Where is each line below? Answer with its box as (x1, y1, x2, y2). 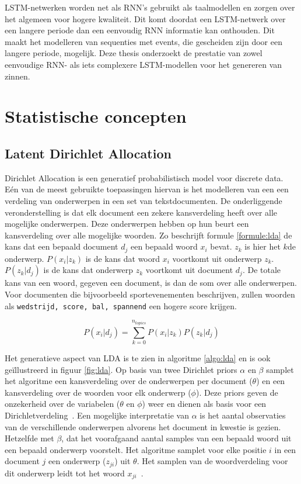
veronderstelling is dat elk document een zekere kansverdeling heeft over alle (5, 206, 278, 218)
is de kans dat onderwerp (43, 264, 134, 276)
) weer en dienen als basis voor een (142, 397, 267, 410)
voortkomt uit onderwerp (172, 252, 262, 264)
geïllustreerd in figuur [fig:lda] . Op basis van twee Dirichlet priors (5, 363, 237, 375)
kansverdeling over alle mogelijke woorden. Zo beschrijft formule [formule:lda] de (5, 229, 292, 241)
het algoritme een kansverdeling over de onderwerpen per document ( (5, 375, 253, 387)
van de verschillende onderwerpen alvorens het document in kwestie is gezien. (5, 420, 281, 433)
